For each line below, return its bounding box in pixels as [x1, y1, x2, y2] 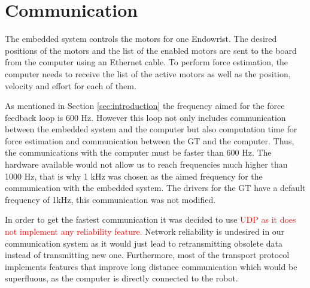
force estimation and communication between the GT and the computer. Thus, [5, 134, 294, 147]
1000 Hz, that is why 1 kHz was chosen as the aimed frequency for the [5, 169, 263, 182]
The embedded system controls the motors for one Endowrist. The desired [5, 32, 277, 45]
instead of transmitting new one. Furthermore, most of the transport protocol [5, 248, 290, 261]
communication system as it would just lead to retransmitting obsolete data [5, 237, 283, 249]
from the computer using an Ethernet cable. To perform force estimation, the [5, 56, 288, 68]
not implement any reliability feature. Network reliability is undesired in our [5, 225, 285, 238]
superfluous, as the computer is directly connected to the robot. [5, 272, 238, 284]
